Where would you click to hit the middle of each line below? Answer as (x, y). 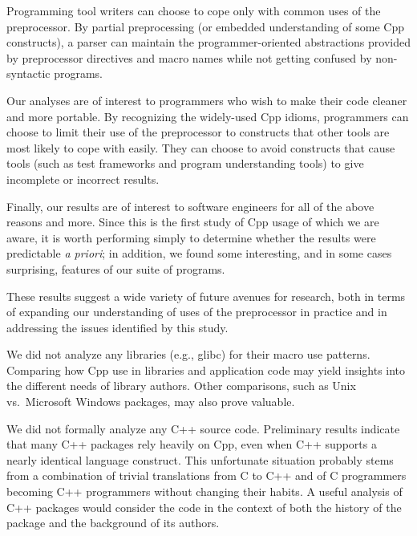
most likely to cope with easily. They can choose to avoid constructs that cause (201, 147)
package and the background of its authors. (113, 523)
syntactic (28, 73)
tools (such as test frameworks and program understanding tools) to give (185, 163)
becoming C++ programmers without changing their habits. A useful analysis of (204, 491)
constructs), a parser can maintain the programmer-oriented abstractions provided (208, 42)
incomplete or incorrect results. (83, 179)
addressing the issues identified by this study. (117, 327)
